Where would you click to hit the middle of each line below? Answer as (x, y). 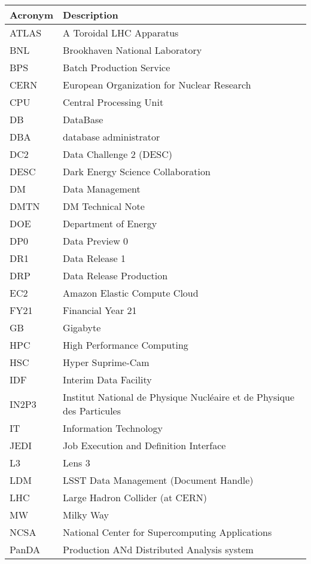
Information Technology (113, 428)
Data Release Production (115, 275)
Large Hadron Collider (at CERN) (135, 497)
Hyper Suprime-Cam (106, 362)
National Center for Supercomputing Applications (167, 532)
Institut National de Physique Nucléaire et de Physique (179, 397)
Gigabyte (82, 327)
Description (91, 15)
